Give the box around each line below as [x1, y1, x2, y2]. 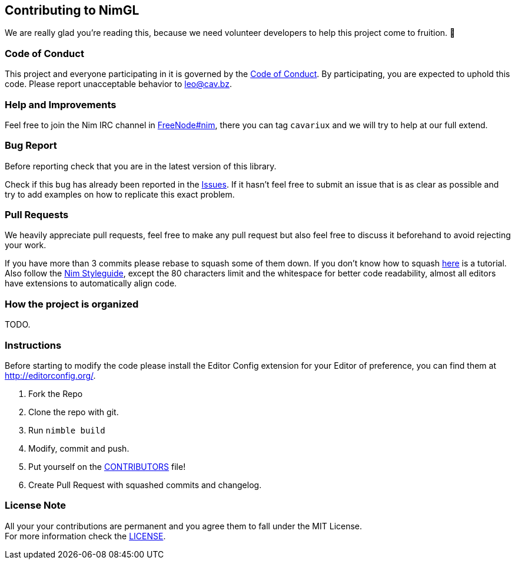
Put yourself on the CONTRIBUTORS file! [28, 461, 186, 472]
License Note [5, 499, 67, 512]
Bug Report [5, 139, 57, 152]
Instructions [5, 339, 62, 351]
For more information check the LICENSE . [5, 530, 166, 541]
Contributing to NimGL [5, 3, 139, 18]
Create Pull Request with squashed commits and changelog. [28, 479, 262, 490]
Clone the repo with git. [28, 406, 119, 417]
